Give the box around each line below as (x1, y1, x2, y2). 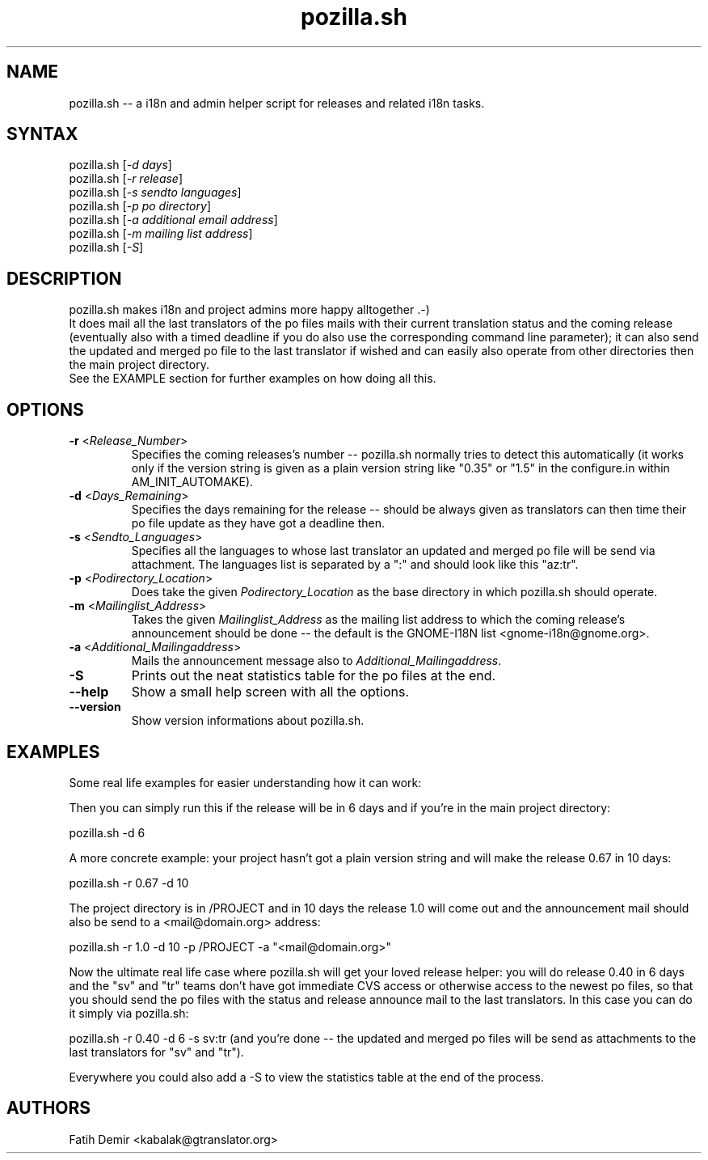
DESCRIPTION (6, 268, 122, 289)
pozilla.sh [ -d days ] (69, 158, 172, 172)
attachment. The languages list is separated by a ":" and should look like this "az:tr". (131, 557, 579, 572)
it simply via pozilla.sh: (69, 1005, 189, 1020)
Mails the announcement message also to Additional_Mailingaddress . (131, 654, 502, 668)
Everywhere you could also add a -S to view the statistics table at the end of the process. (69, 1069, 544, 1084)
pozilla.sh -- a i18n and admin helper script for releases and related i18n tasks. (69, 95, 485, 110)
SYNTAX (6, 124, 78, 145)
